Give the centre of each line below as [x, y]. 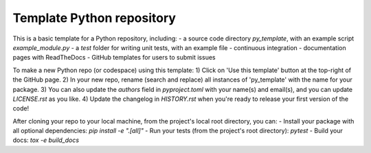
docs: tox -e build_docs [46, 140]
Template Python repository [94, 18]
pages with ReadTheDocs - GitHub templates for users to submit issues [114, 58]
